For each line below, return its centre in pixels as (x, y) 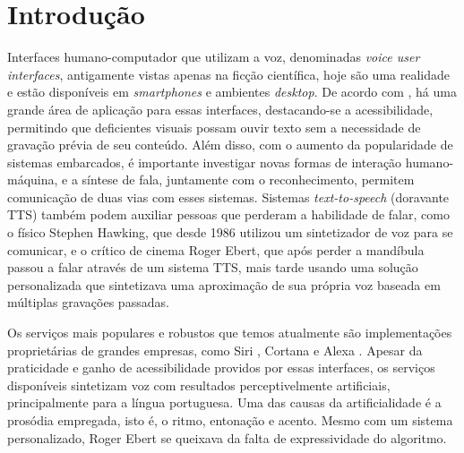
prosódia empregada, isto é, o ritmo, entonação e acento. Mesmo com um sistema (230, 420)
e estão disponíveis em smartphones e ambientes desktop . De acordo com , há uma (232, 92)
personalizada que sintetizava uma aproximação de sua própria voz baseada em (224, 284)
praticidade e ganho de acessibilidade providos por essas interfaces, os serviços (221, 368)
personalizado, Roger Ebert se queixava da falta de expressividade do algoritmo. (227, 437)
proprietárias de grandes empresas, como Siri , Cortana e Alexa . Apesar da (215, 350)
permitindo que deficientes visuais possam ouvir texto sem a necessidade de (214, 127)
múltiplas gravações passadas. (88, 302)
